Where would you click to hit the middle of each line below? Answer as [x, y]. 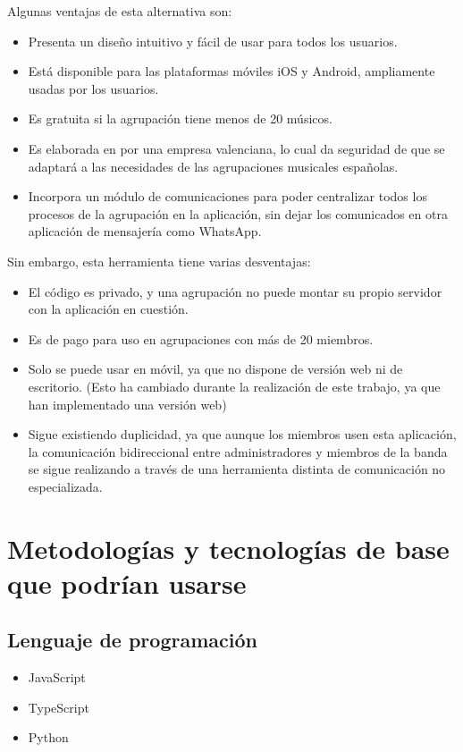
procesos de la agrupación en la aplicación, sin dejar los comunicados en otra [238, 213]
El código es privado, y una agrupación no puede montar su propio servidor [235, 291]
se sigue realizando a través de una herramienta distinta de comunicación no [237, 469]
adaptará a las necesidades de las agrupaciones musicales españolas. [213, 166]
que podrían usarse [127, 583]
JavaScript [57, 677]
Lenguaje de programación [132, 640]
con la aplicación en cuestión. [108, 309]
